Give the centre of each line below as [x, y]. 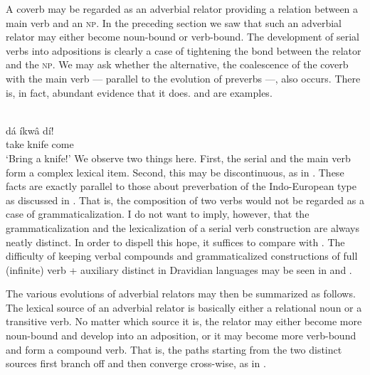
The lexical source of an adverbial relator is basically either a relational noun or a [184, 307]
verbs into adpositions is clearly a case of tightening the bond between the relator [184, 50]
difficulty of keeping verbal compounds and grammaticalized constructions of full [182, 256]
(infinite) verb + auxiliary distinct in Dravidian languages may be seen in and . [179, 269]
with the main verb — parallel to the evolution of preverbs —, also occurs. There [183, 78]
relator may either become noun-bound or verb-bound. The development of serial [183, 37]
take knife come [40, 144]
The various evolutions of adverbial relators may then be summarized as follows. [181, 294]
